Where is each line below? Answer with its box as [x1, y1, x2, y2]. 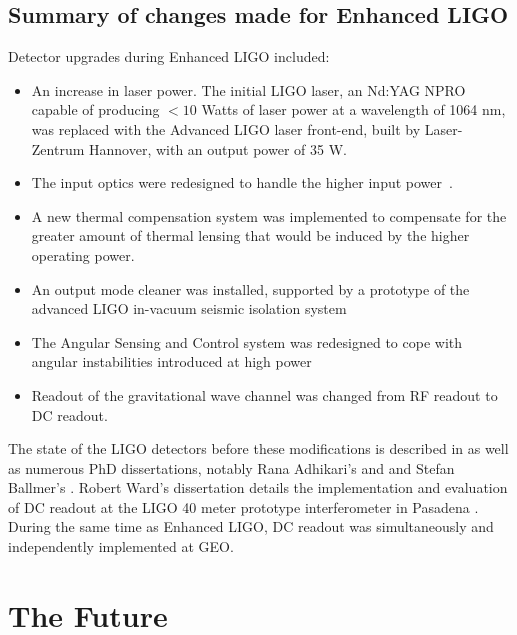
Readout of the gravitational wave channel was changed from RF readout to [31, 384, 498, 405]
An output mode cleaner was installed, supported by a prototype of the [31, 278, 470, 299]
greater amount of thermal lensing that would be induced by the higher [31, 225, 470, 246]
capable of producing [31, 99, 160, 120]
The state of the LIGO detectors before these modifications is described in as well [8, 438, 509, 459]
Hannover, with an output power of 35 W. [89, 138, 347, 159]
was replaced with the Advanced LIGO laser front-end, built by [31, 118, 421, 139]
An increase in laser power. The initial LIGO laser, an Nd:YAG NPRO [31, 79, 466, 100]
